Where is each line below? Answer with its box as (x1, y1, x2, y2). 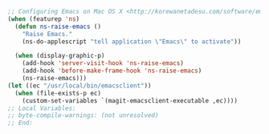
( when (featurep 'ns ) (7, 14, 80, 23)
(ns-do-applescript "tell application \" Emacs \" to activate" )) (22, 37, 242, 46)
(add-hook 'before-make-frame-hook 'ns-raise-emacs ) (22, 67, 202, 75)
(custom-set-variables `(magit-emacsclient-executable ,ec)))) (22, 96, 238, 104)
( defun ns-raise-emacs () (14, 22, 102, 30)
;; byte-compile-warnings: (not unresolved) (7, 112, 159, 120)
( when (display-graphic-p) (14, 52, 105, 60)
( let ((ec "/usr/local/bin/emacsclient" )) (7, 81, 152, 90)
